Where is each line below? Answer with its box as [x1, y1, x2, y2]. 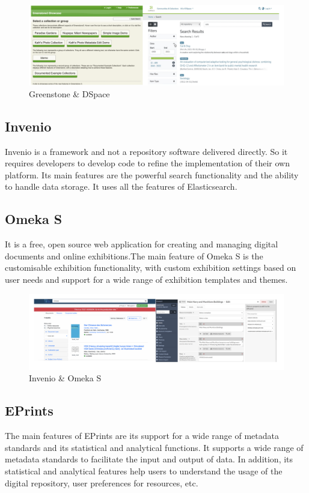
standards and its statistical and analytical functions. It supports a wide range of [5, 441, 304, 453]
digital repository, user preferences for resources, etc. [5, 476, 198, 489]
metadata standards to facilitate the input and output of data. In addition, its [5, 453, 293, 465]
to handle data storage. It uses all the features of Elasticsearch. [5, 180, 237, 193]
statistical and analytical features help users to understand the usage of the [5, 464, 283, 477]
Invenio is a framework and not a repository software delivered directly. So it [5, 145, 288, 157]
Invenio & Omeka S [29, 372, 102, 384]
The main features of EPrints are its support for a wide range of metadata [5, 429, 279, 442]
